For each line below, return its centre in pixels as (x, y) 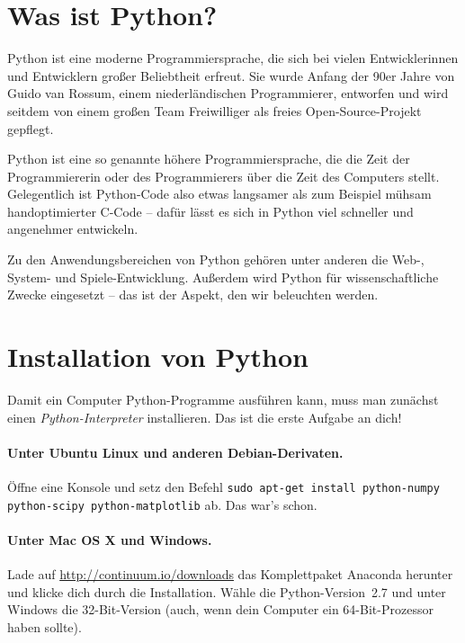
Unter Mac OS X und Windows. (110, 539)
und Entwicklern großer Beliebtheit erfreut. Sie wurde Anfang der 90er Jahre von (231, 75)
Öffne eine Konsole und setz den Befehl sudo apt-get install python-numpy (224, 486)
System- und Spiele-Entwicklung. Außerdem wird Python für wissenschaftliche (223, 277)
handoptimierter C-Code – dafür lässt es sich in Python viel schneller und (210, 211)
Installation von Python (158, 357)
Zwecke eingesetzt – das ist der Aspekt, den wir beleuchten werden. (193, 295)
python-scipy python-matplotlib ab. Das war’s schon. (162, 504)
